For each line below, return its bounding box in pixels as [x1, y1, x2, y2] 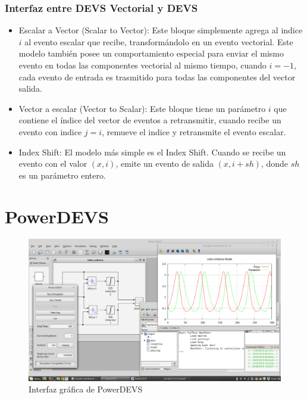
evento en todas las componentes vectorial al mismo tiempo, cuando [18, 59, 267, 71]
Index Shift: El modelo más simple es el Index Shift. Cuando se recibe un [18, 145, 286, 158]
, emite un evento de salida [115, 157, 214, 170]
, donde [261, 157, 289, 170]
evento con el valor [18, 157, 87, 170]
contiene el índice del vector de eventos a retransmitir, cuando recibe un [18, 114, 281, 126]
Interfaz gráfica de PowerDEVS [29, 383, 143, 395]
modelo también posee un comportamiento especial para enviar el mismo [18, 47, 284, 60]
